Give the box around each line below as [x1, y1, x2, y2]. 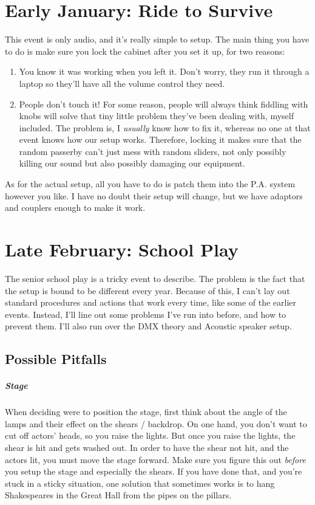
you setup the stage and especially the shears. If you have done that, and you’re [5, 465, 302, 478]
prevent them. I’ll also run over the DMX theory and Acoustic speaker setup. [5, 320, 292, 332]
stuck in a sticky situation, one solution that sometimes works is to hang [5, 476, 275, 489]
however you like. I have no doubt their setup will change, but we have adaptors [5, 189, 303, 202]
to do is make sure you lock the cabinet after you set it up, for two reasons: [5, 44, 285, 57]
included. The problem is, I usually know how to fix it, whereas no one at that [19, 121, 311, 134]
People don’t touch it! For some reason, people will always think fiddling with [19, 97, 308, 110]
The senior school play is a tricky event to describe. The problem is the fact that [5, 272, 305, 284]
